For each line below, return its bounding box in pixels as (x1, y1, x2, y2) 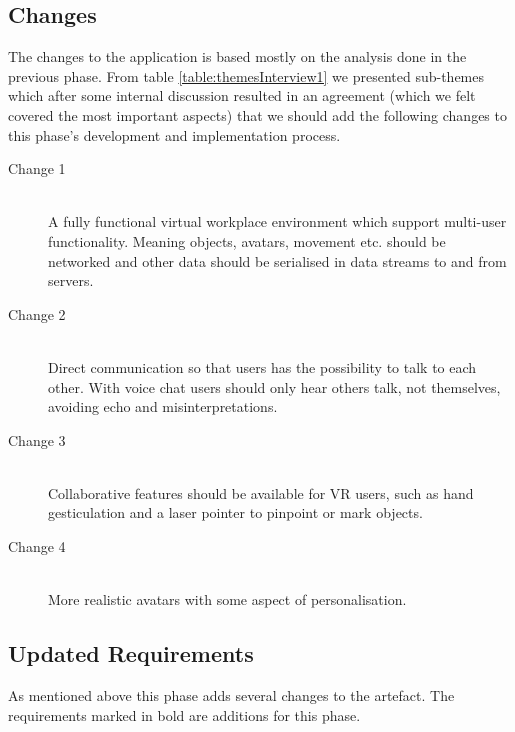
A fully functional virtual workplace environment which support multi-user (48, 211, 507, 232)
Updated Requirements (8, 638, 254, 669)
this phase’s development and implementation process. (8, 124, 341, 145)
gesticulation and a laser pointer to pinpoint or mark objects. (48, 502, 423, 523)
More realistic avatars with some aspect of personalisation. (48, 589, 407, 610)
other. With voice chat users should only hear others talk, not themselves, (48, 376, 501, 397)
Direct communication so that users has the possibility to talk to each (48, 356, 477, 377)
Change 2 (8, 303, 66, 324)
